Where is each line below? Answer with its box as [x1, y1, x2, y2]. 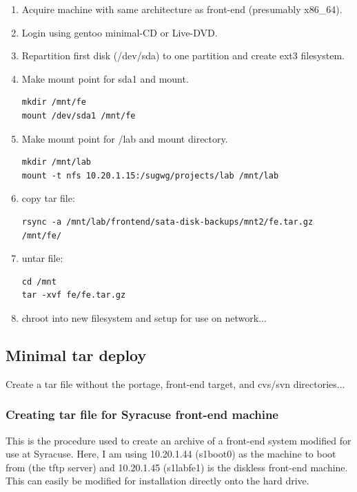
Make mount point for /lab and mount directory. [21, 131, 228, 145]
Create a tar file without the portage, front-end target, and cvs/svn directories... [6, 376, 345, 391]
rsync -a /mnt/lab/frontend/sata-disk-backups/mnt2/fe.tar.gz [21, 216, 314, 227]
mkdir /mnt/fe [21, 97, 86, 107]
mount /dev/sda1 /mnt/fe [21, 110, 136, 121]
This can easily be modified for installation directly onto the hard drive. [6, 473, 309, 488]
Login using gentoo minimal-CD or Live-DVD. [21, 25, 218, 39]
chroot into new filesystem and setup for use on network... [21, 310, 267, 325]
